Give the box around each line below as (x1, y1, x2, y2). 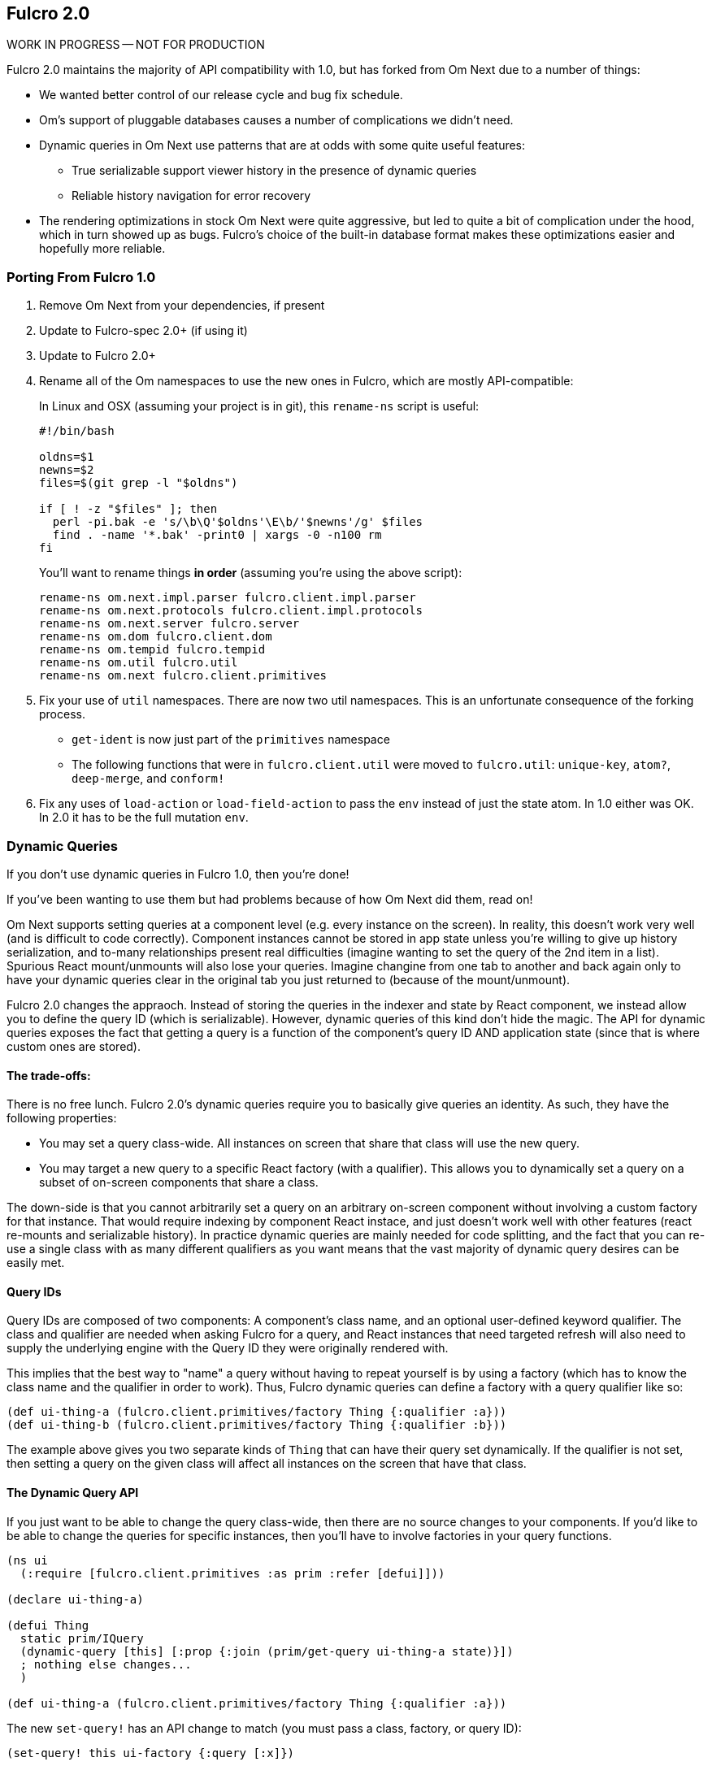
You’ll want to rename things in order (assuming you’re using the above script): (39, 566, 462, 580)
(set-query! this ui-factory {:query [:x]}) (7, 1746, 295, 1759)
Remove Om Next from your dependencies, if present (39, 298, 325, 313)
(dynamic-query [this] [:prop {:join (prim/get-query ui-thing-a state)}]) (20, 1644, 514, 1658)
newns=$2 (39, 463, 94, 477)
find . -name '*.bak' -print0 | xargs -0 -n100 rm (52, 528, 382, 542)
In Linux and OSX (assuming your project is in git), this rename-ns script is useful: (39, 399, 480, 414)
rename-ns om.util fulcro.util (39, 656, 238, 670)
